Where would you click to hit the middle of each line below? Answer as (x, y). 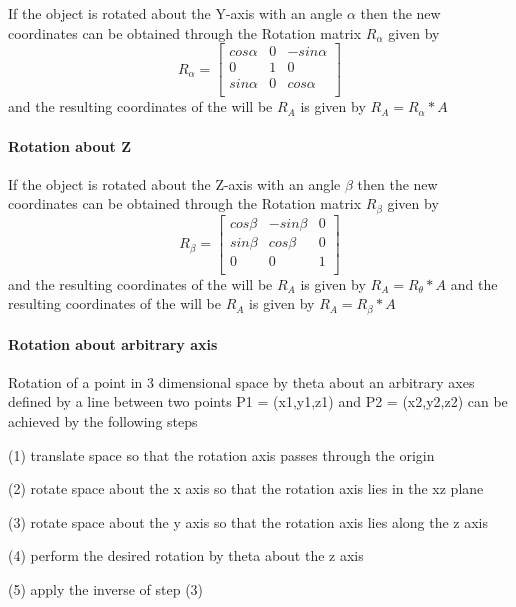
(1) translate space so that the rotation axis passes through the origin (221, 454)
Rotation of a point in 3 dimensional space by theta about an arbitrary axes (241, 381)
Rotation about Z (69, 145)
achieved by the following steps (103, 420)
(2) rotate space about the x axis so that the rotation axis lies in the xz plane (246, 488)
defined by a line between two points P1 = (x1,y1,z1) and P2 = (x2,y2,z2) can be (258, 401)
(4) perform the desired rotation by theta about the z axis (186, 555)
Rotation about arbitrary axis (113, 343)
